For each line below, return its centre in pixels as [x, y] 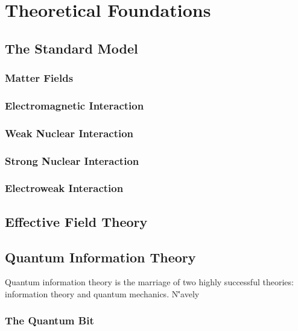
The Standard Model [71, 48]
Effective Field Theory [76, 221]
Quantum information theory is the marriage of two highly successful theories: [149, 282]
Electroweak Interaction [64, 188]
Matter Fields [39, 78]
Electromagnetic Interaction [74, 105]
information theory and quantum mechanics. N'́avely [102, 293]
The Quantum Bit [49, 320]
